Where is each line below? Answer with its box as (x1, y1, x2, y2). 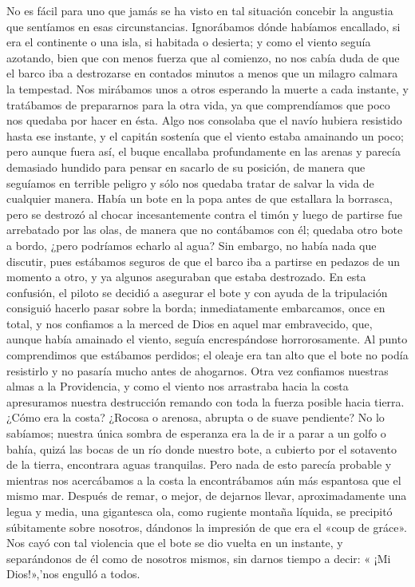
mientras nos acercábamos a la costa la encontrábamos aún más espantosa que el (6, 471, 401, 488)
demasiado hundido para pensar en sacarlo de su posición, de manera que (6, 158, 366, 175)
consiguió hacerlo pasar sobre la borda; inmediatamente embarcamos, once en (6, 299, 385, 316)
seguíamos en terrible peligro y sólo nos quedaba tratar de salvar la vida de (6, 174, 374, 191)
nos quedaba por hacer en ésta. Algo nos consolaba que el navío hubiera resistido (6, 112, 402, 129)
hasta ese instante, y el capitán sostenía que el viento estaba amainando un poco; (6, 127, 404, 144)
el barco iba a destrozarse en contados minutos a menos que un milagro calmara (6, 65, 398, 81)
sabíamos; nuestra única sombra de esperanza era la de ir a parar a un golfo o (6, 425, 386, 442)
